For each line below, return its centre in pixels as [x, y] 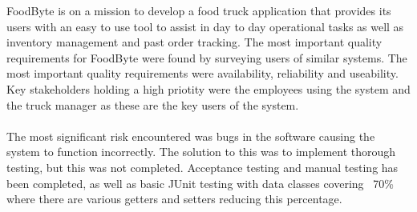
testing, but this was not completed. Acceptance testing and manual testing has [202, 167]
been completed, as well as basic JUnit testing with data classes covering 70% [200, 183]
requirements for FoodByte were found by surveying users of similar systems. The [207, 57]
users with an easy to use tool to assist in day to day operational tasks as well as [205, 26]
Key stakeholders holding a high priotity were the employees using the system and [208, 88]
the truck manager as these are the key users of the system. [153, 104]
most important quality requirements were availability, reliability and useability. [202, 73]
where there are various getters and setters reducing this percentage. [174, 199]
